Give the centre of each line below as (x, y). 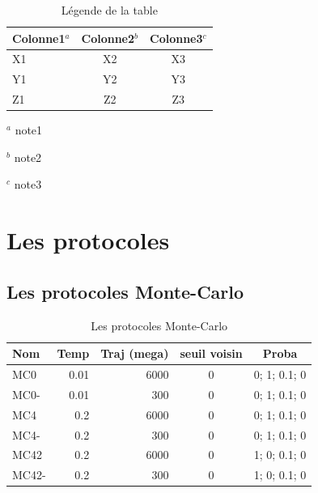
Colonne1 (39, 38)
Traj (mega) (135, 353)
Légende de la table (109, 10)
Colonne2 (108, 38)
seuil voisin (211, 353)
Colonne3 (176, 38)
